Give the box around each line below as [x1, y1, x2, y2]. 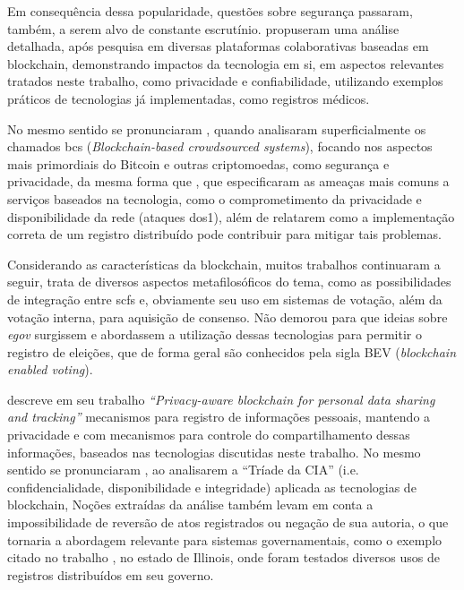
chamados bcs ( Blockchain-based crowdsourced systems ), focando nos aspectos [7, 137, 433, 156]
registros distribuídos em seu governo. [7, 565, 214, 584]
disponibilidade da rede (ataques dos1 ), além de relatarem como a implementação [7, 207, 455, 226]
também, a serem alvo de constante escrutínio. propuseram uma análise [7, 19, 400, 38]
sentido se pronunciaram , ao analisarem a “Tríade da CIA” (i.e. [7, 460, 359, 479]
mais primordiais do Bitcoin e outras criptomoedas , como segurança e [7, 154, 390, 173]
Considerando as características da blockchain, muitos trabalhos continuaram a [7, 254, 441, 273]
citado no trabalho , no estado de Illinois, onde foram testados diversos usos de [7, 548, 440, 567]
